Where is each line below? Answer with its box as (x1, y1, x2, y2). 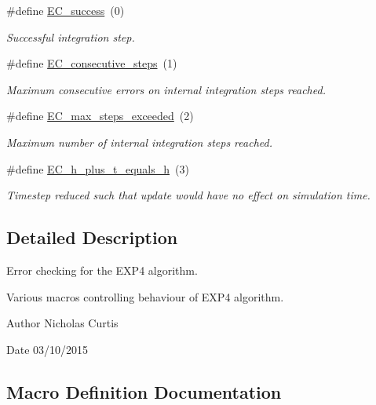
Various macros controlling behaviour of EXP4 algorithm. (6, 288, 284, 305)
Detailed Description (6, 225, 178, 250)
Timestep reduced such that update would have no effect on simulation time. (6, 187, 371, 203)
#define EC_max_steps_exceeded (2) (6, 108, 194, 124)
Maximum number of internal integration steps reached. (6, 133, 272, 150)
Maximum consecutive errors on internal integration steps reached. (6, 81, 326, 97)
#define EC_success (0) (6, 2, 125, 18)
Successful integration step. (6, 28, 135, 45)
